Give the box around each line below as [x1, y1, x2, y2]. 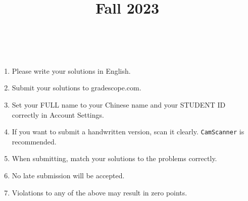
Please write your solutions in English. [12, 65, 131, 76]
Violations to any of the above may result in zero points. [12, 187, 187, 197]
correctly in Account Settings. [12, 109, 104, 120]
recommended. [12, 136, 57, 146]
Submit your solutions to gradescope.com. [12, 82, 141, 93]
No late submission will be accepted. [12, 170, 125, 180]
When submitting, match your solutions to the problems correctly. [12, 153, 217, 164]
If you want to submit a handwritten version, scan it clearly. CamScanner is [12, 126, 244, 137]
